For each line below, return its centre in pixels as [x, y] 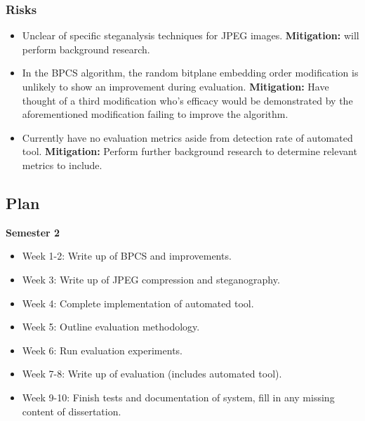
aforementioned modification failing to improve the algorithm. [155, 114]
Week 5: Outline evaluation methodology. [111, 327]
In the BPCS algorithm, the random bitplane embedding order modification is [190, 73]
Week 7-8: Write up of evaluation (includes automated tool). [152, 374]
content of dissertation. [72, 411]
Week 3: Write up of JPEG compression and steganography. [151, 279]
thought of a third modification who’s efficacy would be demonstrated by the [187, 100]
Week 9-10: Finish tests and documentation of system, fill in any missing [178, 397]
